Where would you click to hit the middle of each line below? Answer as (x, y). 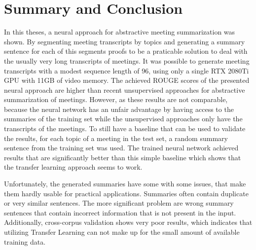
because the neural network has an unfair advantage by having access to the (119, 109)
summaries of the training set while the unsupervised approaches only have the (123, 119)
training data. (25, 241)
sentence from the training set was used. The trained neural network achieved (121, 148)
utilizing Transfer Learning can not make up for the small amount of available (122, 232)
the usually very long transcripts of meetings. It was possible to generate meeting (127, 60)
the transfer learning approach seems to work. (73, 167)
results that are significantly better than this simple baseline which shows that (123, 157)
